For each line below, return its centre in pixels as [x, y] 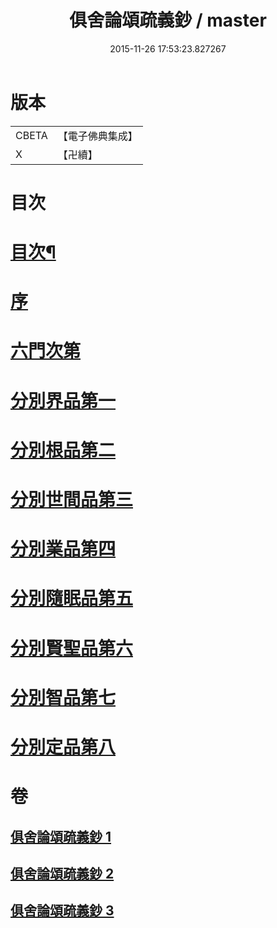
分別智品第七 [63, 697]
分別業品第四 [63, 549]
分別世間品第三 [72, 500]
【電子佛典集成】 [97, 136]
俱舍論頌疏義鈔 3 [62, 911]
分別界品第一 [63, 400]
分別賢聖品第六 [72, 648]
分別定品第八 [63, 747]
